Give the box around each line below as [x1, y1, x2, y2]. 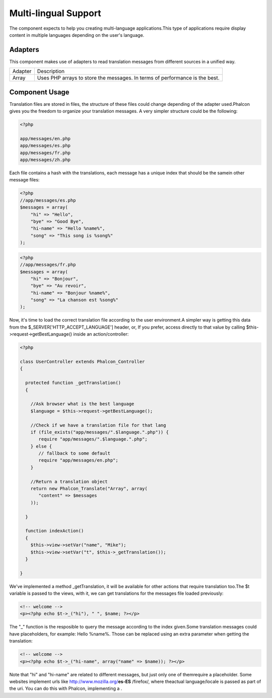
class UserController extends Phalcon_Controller [20, 359, 145, 365]
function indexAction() [25, 528, 84, 534]
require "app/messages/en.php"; [38, 458, 118, 463]
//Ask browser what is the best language [30, 401, 134, 407]
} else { [30, 443, 52, 449]
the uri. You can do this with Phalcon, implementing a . [9, 685, 122, 691]
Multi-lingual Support [9, 8, 102, 19]
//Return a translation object [30, 479, 108, 484]
